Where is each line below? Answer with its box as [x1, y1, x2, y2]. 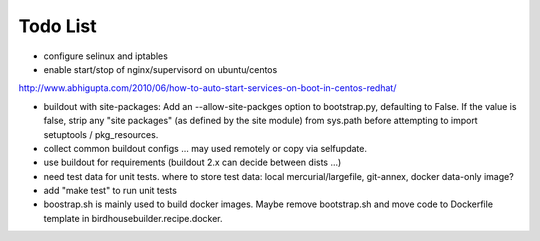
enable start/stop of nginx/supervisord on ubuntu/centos [43, 63, 278, 75]
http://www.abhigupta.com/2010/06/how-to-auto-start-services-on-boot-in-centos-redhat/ [18, 82, 397, 94]
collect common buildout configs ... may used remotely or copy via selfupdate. [43, 142, 367, 154]
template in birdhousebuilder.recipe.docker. [43, 212, 223, 224]
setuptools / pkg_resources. [43, 128, 159, 140]
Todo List [18, 15, 97, 37]
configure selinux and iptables [43, 50, 169, 62]
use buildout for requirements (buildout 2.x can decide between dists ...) [43, 156, 342, 169]
